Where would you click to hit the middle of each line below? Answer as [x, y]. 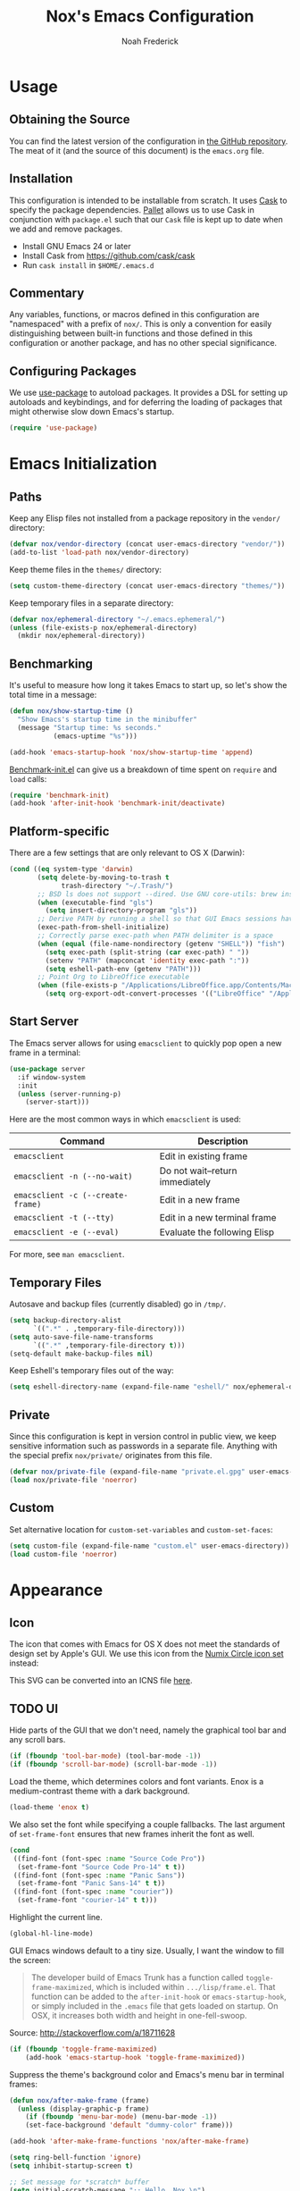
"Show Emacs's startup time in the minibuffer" [108, 719]
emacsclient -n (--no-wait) [73, 1176]
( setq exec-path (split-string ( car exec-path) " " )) [147, 952]
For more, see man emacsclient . [67, 1255]
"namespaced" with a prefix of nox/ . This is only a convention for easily [141, 324]
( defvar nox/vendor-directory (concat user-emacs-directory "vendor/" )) [147, 544]
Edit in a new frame [200, 1200]
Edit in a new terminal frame [218, 1218]
